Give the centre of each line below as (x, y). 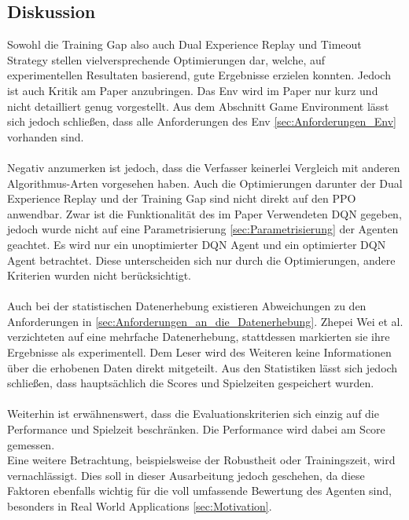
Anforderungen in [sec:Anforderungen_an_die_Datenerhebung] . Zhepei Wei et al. (205, 321)
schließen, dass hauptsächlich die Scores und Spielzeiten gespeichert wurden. (191, 383)
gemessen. (31, 444)
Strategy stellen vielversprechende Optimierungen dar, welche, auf (166, 59)
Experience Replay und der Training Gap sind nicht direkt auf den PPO (182, 198)
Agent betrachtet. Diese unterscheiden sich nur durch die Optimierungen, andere (201, 260)
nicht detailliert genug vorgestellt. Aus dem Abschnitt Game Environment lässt (198, 106)
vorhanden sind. (46, 136)
